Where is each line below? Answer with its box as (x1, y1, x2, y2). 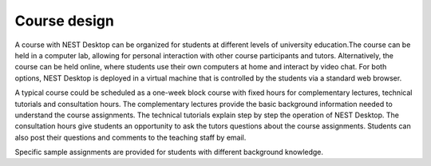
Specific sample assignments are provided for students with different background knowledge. (14, 148, 323, 157)
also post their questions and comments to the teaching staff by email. (14, 132, 247, 142)
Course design (14, 12, 115, 30)
